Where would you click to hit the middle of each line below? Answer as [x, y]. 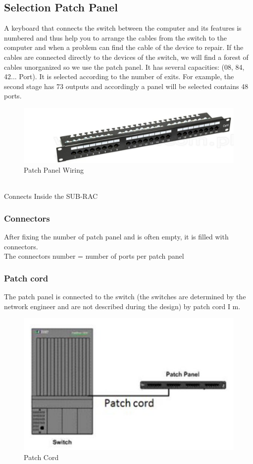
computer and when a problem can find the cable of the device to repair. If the [124, 47]
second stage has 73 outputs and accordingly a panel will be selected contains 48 [126, 86]
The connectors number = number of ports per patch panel [94, 256]
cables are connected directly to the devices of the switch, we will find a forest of [126, 57]
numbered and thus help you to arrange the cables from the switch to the [115, 37]
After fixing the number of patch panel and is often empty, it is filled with [116, 237]
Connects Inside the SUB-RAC [51, 196]
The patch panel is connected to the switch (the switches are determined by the [125, 297]
